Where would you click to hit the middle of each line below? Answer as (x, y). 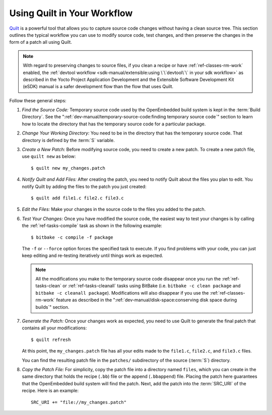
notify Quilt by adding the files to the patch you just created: (84, 186)
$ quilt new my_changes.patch (68, 168)
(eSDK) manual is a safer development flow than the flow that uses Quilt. (98, 87)
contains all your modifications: (54, 328)
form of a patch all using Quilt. (41, 42)
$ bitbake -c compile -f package (72, 237)
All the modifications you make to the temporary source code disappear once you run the (128, 279)
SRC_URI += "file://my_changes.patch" (79, 402)
